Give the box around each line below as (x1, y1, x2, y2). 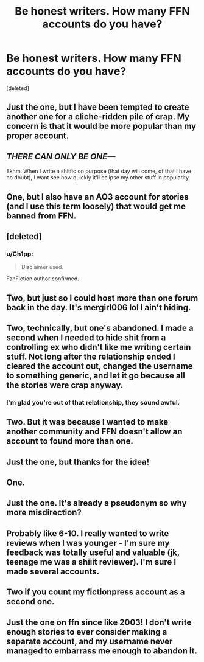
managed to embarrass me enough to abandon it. (6, 646, 198, 656)
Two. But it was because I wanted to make (6, 417, 169, 427)
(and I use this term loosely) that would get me (6, 201, 186, 211)
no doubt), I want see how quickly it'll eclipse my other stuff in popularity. (6, 174, 191, 181)
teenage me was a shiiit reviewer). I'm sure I (6, 557, 177, 567)
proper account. (6, 131, 69, 141)
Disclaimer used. (21, 263, 64, 271)
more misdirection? (6, 507, 82, 518)
